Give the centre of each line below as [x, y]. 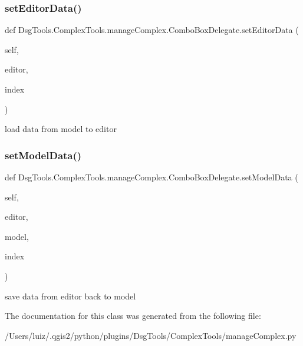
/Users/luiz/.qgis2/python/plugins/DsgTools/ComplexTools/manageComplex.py [151, 335]
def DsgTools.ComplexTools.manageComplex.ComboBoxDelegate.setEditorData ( [152, 30]
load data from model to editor [61, 129]
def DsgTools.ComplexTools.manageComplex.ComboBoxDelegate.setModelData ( [151, 177]
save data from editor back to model [70, 296]
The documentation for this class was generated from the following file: [133, 316]
